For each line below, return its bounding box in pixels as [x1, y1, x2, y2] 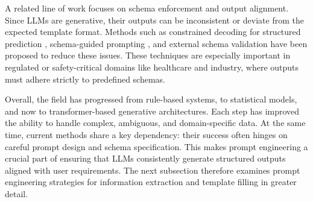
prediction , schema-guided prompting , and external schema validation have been [5, 37, 308, 49]
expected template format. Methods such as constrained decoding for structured [5, 25, 301, 38]
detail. [5, 187, 28, 200]
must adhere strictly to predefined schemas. [5, 72, 166, 85]
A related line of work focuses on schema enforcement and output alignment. [5, 2, 289, 14]
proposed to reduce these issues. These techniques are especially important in [5, 49, 291, 62]
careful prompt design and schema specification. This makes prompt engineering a [5, 140, 308, 153]
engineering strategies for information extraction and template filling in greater [5, 175, 297, 188]
